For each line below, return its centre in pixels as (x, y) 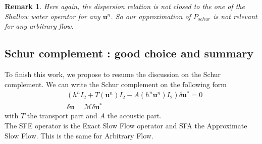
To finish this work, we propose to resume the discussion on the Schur (113, 74)
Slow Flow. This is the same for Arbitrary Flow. (79, 135)
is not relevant (235, 16)
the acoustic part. (135, 116)
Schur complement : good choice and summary (129, 53)
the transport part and (62, 116)
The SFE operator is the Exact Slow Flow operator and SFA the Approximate (126, 125)
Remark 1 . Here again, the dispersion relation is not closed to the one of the (125, 6)
